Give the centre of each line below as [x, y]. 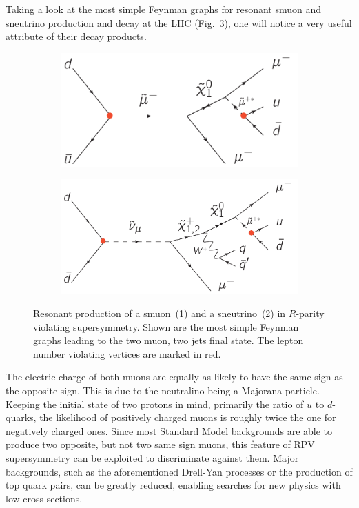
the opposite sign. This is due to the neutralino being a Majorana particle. [163, 390]
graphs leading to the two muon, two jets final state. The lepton [168, 340]
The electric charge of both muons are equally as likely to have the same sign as [174, 377]
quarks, [21, 417]
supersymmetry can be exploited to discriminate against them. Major [152, 457]
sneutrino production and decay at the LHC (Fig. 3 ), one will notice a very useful [179, 22]
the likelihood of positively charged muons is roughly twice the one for [188, 417]
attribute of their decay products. [76, 36]
